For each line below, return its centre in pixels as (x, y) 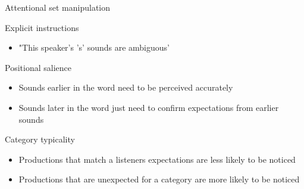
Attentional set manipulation (58, 7)
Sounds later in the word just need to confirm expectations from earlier (149, 107)
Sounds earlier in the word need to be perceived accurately (126, 87)
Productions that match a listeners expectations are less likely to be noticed (157, 159)
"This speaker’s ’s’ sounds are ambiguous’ (94, 47)
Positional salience (38, 67)
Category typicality (40, 139)
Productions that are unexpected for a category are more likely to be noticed (159, 179)
